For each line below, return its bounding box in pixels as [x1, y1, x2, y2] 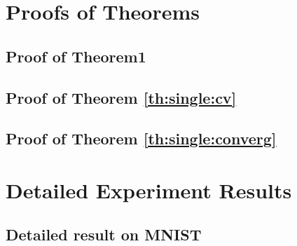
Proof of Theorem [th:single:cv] [6, 86, 237, 108]
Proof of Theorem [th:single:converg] [6, 128, 277, 149]
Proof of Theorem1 [6, 45, 146, 67]
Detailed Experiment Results [6, 175, 292, 204]
